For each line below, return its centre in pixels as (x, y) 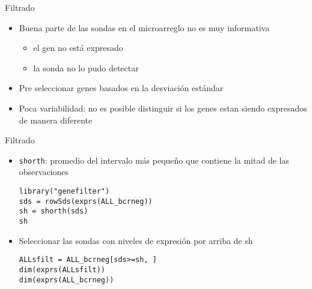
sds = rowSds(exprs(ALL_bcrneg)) (86, 201)
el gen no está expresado (78, 48)
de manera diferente (56, 120)
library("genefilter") (64, 191)
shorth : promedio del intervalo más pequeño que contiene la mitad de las (154, 160)
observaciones (44, 172)
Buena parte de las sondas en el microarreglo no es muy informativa (144, 27)
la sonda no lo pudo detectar (86, 67)
